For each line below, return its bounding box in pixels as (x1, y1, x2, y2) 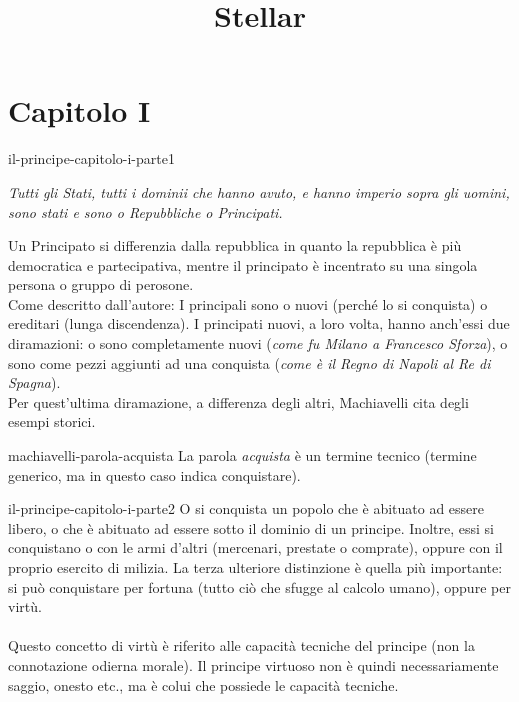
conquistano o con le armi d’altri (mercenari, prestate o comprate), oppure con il (8, 537, 503, 558)
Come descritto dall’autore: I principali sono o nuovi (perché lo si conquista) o (8, 293, 488, 314)
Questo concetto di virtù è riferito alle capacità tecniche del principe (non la (8, 635, 475, 656)
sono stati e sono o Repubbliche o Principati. (8, 201, 283, 222)
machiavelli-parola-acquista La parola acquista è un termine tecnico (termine (8, 445, 477, 466)
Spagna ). (8, 372, 61, 393)
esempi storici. (8, 411, 96, 432)
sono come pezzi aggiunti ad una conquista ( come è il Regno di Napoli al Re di (8, 352, 491, 373)
